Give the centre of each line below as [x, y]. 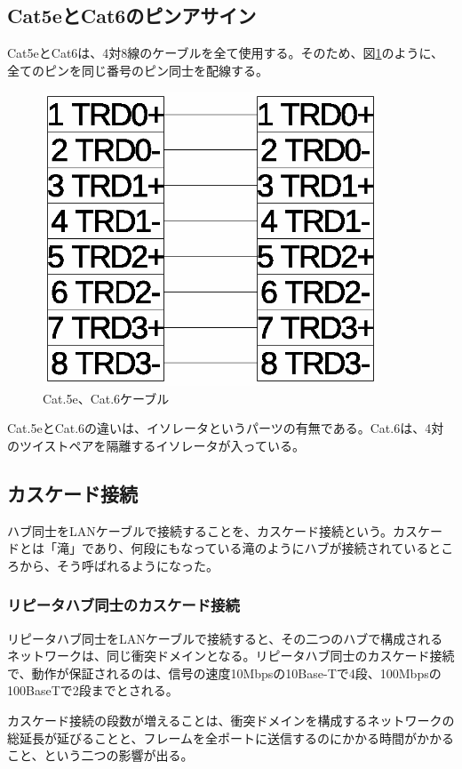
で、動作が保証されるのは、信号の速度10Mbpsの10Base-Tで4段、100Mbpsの [224, 673]
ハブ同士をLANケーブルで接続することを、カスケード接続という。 [200, 530]
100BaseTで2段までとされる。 [93, 690]
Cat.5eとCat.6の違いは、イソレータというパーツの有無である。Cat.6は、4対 [226, 428]
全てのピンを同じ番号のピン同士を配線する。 [138, 70]
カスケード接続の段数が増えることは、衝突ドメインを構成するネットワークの [231, 720]
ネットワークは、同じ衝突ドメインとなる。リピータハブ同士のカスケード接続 [231, 656]
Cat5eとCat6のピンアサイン [132, 16]
